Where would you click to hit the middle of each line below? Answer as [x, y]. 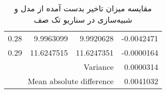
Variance [99, 67]
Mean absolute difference [71, 81]
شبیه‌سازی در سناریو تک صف [83, 19]
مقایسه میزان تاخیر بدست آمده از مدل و [83, 8]
